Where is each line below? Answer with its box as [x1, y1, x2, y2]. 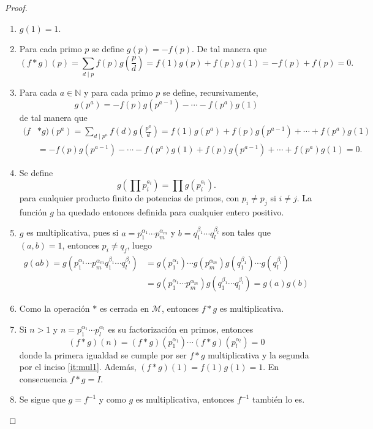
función [19, 205, 47, 218]
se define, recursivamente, [162, 86, 258, 99]
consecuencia [19, 372, 67, 385]
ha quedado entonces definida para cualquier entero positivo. [56, 205, 284, 218]
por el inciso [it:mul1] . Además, [19, 360, 137, 373]
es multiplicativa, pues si [26, 226, 119, 239]
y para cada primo [84, 86, 153, 99]
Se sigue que [19, 393, 66, 406]
